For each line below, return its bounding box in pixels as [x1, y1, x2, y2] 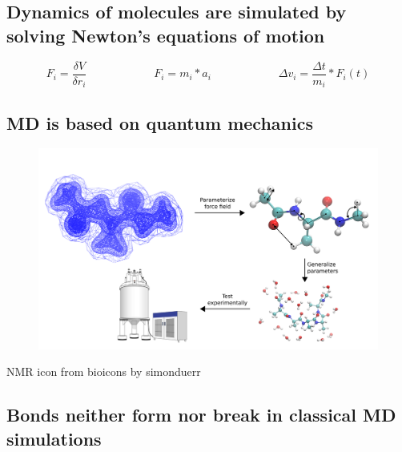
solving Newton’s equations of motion [6, 22, 325, 47]
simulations [6, 426, 102, 450]
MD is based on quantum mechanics [6, 110, 313, 135]
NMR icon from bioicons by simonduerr [6, 363, 201, 380]
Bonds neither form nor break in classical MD [6, 402, 396, 427]
